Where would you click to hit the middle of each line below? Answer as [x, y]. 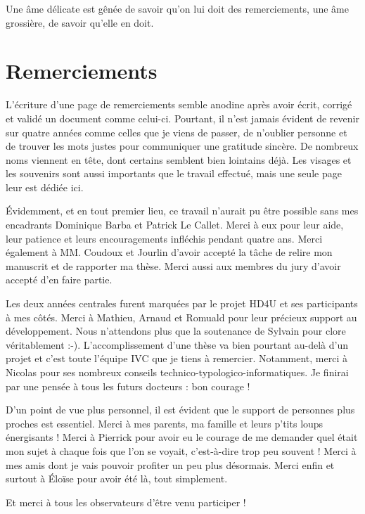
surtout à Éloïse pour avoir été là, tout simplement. [117, 478]
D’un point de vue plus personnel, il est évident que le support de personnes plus [180, 410]
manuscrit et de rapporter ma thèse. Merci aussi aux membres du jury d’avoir [173, 265]
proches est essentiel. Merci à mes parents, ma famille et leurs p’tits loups [165, 423]
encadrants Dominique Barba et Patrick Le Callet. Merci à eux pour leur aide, [175, 225]
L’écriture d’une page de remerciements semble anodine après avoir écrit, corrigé [179, 104]
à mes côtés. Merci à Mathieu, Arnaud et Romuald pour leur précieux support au [181, 317]
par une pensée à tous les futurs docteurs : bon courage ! [128, 386]
